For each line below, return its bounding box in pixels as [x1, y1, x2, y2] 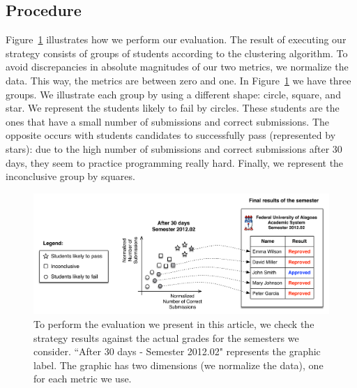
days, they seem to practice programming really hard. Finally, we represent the [6, 155, 344, 170]
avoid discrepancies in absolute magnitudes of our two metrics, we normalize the [6, 59, 349, 74]
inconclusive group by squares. [6, 169, 135, 184]
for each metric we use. [33, 371, 132, 386]
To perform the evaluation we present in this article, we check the [33, 316, 314, 331]
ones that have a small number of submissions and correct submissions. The [6, 114, 330, 128]
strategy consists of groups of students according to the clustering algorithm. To [6, 45, 348, 60]
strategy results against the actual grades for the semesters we [33, 330, 299, 345]
